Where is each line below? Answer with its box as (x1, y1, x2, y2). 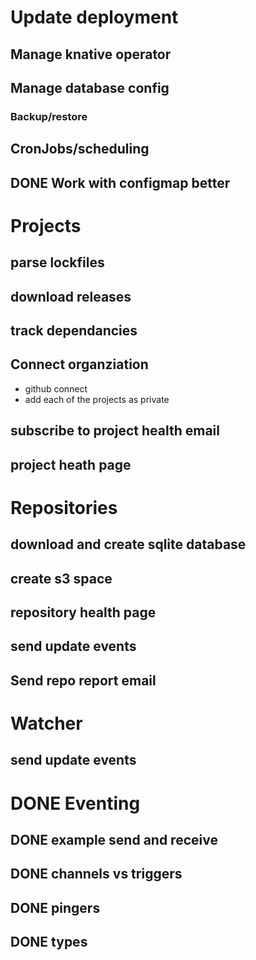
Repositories (10, 496, 118, 519)
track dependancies (10, 322, 138, 340)
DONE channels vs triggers (10, 866, 183, 883)
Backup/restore (10, 109, 88, 123)
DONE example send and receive (10, 831, 218, 848)
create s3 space (10, 570, 113, 587)
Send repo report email (10, 672, 157, 689)
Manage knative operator (10, 46, 172, 63)
